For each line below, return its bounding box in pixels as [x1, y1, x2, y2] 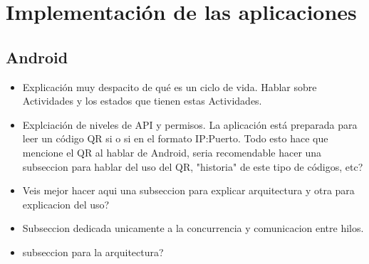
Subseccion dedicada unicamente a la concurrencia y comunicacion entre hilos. [22, 221, 364, 236]
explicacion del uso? [22, 196, 110, 211]
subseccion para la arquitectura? [22, 244, 164, 259]
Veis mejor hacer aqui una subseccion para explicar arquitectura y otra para [22, 183, 355, 198]
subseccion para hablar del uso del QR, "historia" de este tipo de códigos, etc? [22, 159, 363, 174]
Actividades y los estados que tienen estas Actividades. [22, 93, 262, 108]
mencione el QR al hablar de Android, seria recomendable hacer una [22, 144, 322, 159]
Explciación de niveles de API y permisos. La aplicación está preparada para [22, 117, 358, 132]
